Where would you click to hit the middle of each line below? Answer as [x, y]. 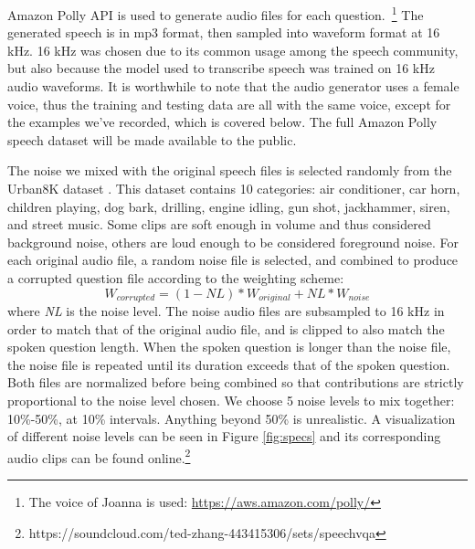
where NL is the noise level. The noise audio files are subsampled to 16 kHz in [226, 311]
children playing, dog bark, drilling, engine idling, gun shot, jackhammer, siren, [229, 206]
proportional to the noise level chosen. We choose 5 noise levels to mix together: [231, 400]
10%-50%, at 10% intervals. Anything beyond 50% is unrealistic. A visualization [232, 418]
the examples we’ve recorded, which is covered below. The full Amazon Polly [222, 122]
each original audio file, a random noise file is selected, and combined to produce [233, 260]
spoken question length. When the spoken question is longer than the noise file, [229, 347]
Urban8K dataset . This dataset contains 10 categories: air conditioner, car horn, [234, 188]
